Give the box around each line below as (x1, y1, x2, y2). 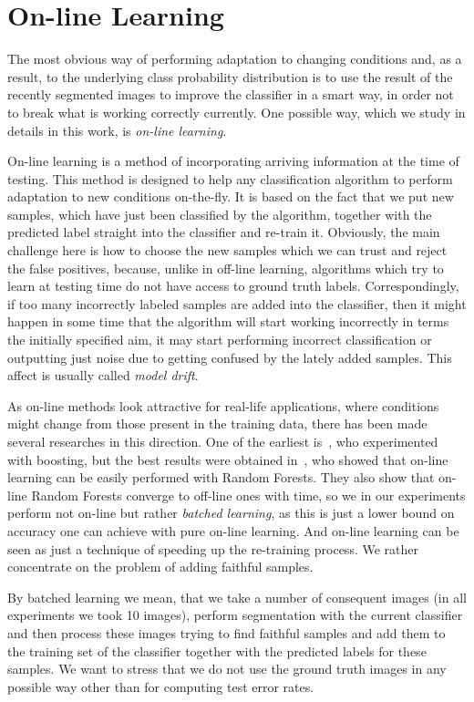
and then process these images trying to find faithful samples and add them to (7, 623, 446, 642)
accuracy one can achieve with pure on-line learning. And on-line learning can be (7, 521, 459, 540)
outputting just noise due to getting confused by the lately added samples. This (7, 347, 452, 366)
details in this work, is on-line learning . (7, 120, 227, 139)
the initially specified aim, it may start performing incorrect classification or (7, 330, 432, 349)
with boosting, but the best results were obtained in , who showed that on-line (7, 449, 448, 469)
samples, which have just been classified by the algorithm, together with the (7, 204, 432, 223)
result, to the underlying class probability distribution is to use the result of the (7, 67, 453, 86)
